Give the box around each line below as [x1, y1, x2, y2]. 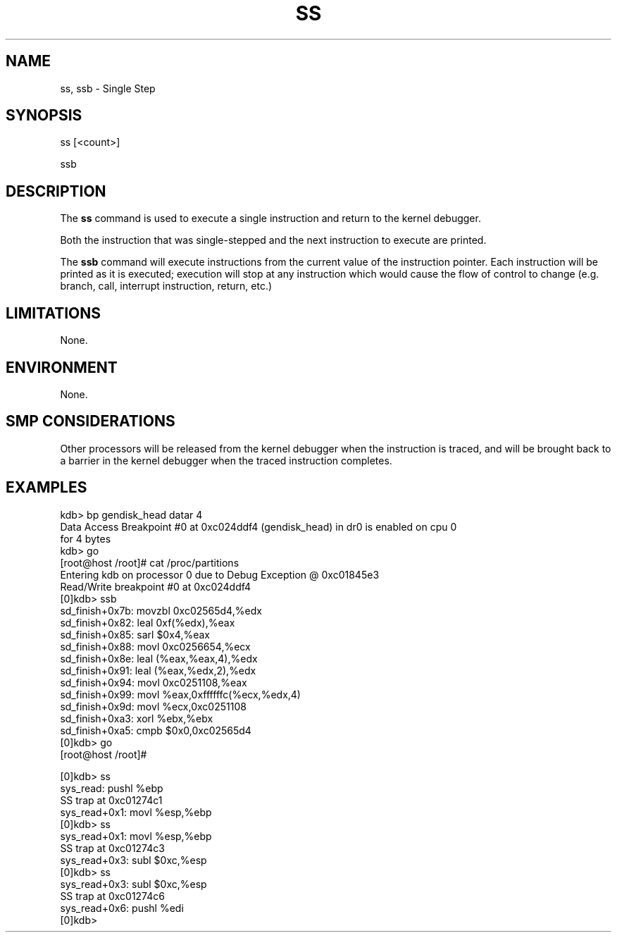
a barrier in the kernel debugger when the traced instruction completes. [60, 454, 392, 467]
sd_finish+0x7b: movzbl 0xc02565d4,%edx [60, 604, 262, 617]
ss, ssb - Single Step [60, 82, 156, 94]
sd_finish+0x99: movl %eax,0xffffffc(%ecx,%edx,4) [60, 688, 301, 701]
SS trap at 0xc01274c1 [60, 794, 163, 806]
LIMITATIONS [6, 304, 101, 322]
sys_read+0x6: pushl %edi [60, 901, 184, 914]
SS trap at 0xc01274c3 [60, 841, 165, 854]
